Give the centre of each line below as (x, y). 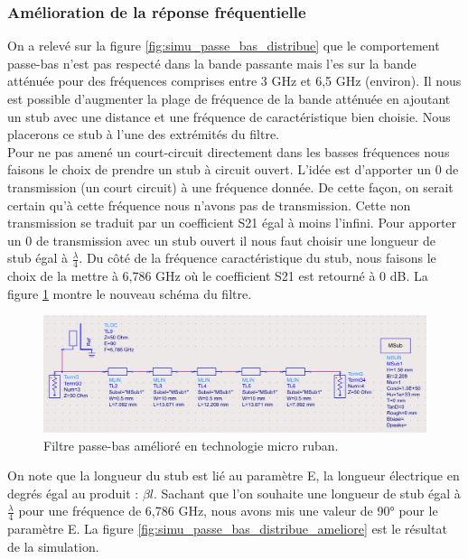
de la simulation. (53, 546)
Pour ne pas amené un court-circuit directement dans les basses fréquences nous (229, 151)
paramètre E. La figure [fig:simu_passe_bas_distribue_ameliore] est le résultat (227, 529)
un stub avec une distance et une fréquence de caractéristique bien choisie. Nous (229, 116)
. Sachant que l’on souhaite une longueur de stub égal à (307, 493)
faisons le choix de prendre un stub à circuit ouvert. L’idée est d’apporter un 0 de (233, 169)
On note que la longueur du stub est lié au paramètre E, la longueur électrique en (234, 475)
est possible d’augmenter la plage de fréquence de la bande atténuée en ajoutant (229, 98)
